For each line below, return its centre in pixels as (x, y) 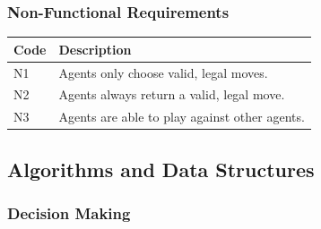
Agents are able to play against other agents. (182, 117)
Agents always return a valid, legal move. (172, 94)
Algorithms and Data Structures (161, 169)
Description (95, 49)
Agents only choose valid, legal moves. (163, 72)
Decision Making (69, 213)
